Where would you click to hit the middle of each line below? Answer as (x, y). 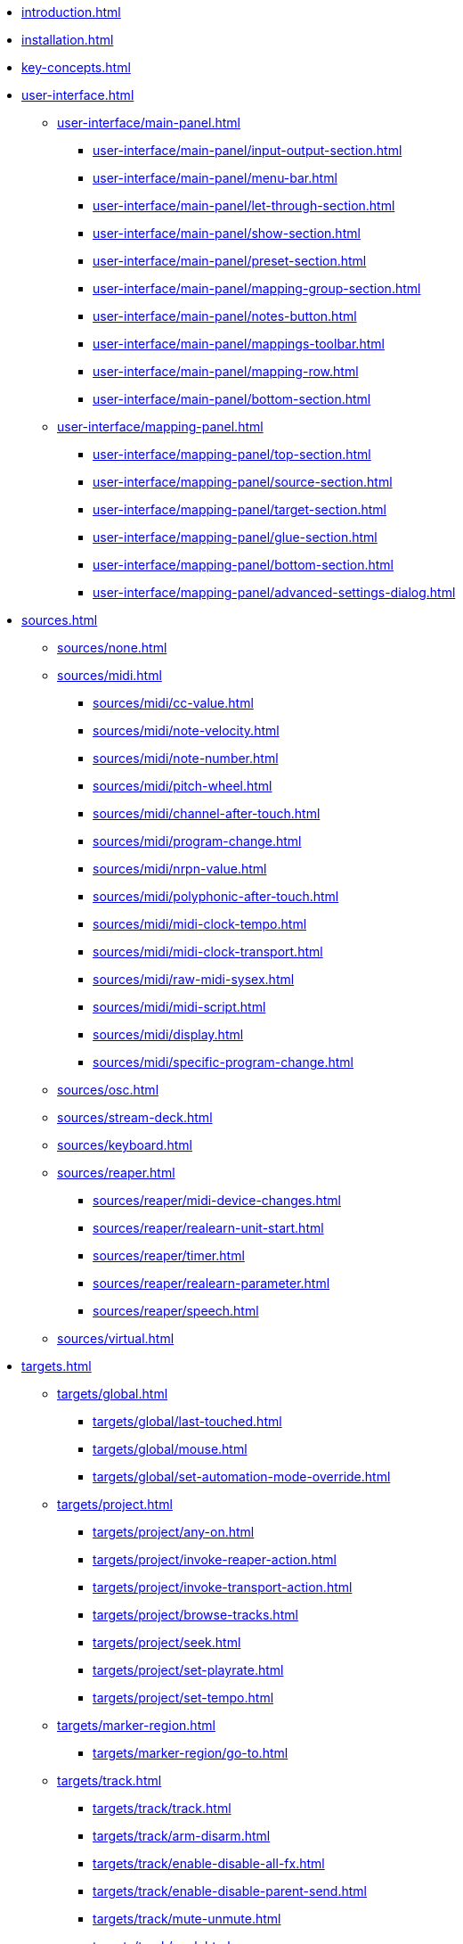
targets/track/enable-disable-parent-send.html (230, 1891)
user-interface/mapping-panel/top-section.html (232, 454)
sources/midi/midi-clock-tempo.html (200, 924)
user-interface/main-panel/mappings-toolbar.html (239, 344)
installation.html (68, 40)
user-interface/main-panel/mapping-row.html (226, 371)
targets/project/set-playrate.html (188, 1670)
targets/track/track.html (162, 1808)
